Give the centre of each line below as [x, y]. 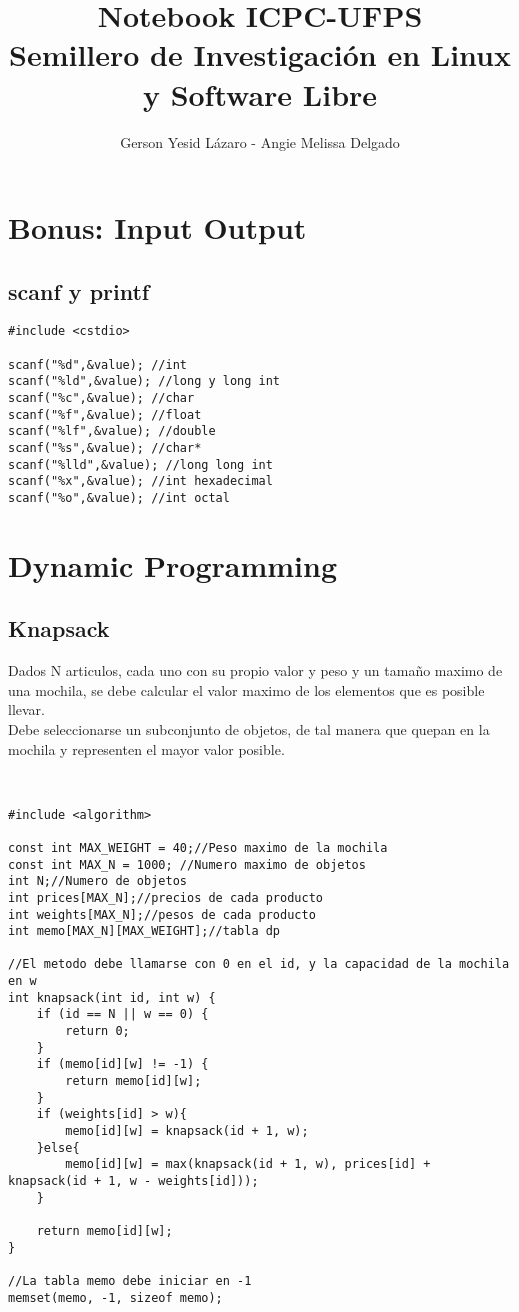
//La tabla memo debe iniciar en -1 [130, 1280]
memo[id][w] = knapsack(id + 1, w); [187, 1131]
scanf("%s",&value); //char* [105, 448]
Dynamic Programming [173, 564]
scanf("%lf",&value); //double [112, 431]
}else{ [58, 1147]
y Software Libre [260, 93]
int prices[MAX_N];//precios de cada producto [165, 897]
